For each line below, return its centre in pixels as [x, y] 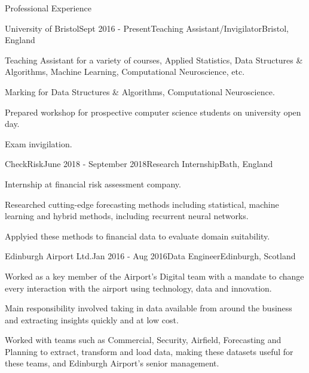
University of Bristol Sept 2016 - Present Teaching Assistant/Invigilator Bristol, [147, 28]
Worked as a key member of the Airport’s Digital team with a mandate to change [154, 276]
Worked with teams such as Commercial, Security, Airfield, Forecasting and [143, 340]
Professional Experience [48, 8]
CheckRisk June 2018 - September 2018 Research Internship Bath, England [139, 164]
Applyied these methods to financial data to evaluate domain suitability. [137, 236]
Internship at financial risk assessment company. [93, 184]
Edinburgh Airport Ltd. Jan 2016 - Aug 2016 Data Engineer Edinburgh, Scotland [150, 256]
